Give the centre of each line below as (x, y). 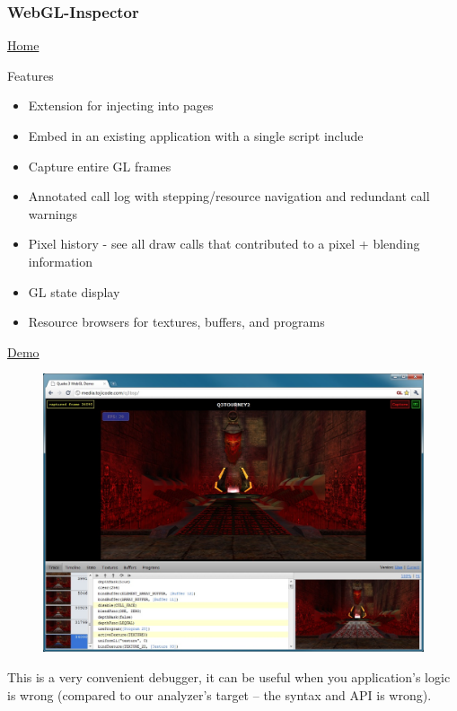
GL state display (74, 291)
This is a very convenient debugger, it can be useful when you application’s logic (229, 677)
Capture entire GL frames (100, 166)
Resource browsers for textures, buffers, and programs (176, 322)
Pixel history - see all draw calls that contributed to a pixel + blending (224, 244)
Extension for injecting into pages (121, 105)
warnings (53, 213)
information (61, 261)
